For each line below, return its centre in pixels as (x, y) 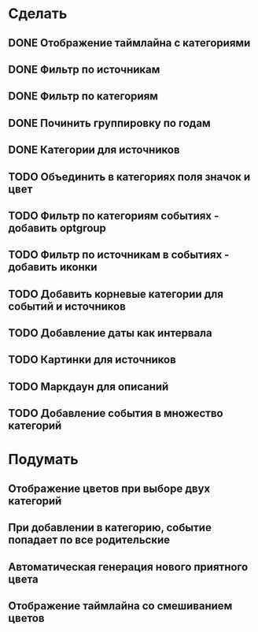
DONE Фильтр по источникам (84, 69)
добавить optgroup (57, 228)
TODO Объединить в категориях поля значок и (129, 177)
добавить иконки (53, 268)
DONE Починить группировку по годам (109, 123)
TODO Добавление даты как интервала (110, 333)
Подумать (43, 460)
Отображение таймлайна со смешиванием (120, 606)
